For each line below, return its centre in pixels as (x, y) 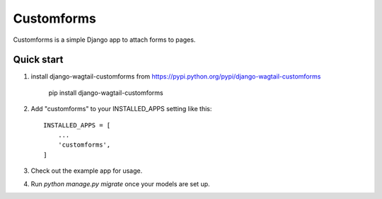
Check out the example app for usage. (87, 171)
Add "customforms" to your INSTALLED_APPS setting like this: (121, 109)
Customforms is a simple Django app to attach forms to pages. (104, 40)
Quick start (38, 60)
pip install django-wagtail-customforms (106, 93)
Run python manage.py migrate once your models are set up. (120, 183)
